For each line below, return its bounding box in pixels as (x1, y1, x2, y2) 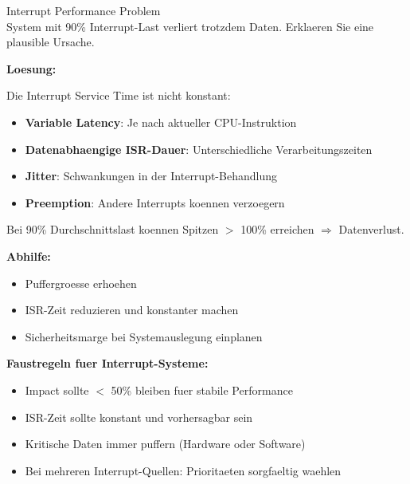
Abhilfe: (6, 247, 51, 264)
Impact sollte (25, 381, 89, 398)
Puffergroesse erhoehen (25, 274, 137, 291)
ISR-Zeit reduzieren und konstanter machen (25, 301, 239, 318)
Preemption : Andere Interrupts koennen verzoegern (25, 194, 285, 211)
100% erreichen (240, 221, 314, 238)
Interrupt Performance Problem (6, 2, 161, 18)
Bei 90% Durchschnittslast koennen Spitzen (6, 221, 219, 238)
